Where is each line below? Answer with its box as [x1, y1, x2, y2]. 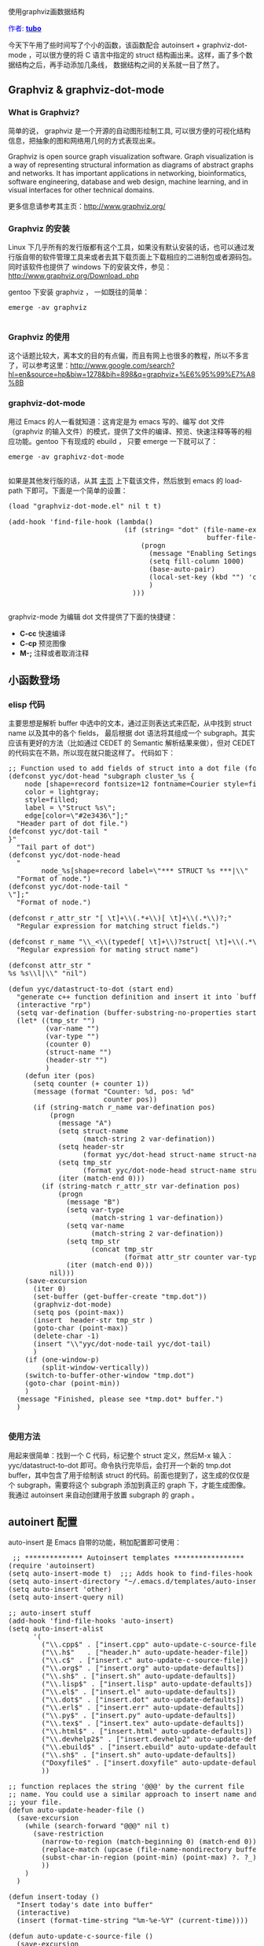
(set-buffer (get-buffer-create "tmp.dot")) [32, 1292, 207, 1301]
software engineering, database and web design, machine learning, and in [8, 177, 249, 186]
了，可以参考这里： [8, 361, 71, 371]
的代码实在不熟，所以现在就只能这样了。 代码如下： [8, 748, 175, 758]
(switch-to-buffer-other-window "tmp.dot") [24, 1371, 195, 1380]
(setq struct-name [57, 1127, 129, 1135]
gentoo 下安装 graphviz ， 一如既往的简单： [8, 287, 150, 296]
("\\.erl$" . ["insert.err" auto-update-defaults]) [41, 1703, 245, 1713]
